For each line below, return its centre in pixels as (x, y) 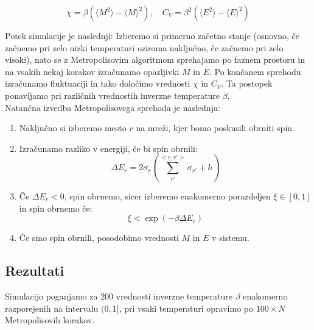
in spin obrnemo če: (56, 208)
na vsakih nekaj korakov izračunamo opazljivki (92, 71)
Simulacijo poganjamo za (51, 296)
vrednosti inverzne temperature (174, 296)
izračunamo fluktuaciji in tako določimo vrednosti (98, 83)
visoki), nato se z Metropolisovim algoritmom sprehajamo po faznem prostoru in (155, 59)
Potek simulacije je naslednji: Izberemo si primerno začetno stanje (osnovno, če (152, 35)
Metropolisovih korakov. (50, 320)
